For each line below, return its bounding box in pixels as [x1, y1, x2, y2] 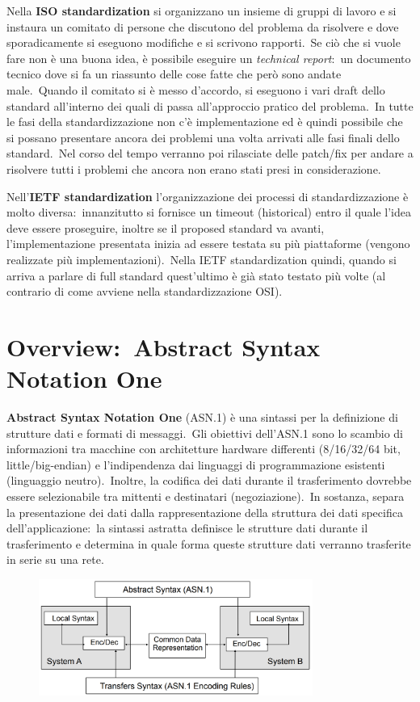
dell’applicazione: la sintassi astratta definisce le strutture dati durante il [6, 519, 368, 536]
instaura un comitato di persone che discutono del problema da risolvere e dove [6, 18, 399, 35]
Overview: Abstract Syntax [6, 330, 321, 363]
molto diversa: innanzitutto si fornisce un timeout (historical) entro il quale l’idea [6, 204, 412, 221]
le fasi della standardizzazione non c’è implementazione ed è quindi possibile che [6, 113, 403, 130]
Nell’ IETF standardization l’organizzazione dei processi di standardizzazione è [6, 187, 409, 204]
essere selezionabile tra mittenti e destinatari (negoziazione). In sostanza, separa [6, 487, 405, 504]
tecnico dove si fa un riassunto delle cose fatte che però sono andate [6, 65, 342, 82]
